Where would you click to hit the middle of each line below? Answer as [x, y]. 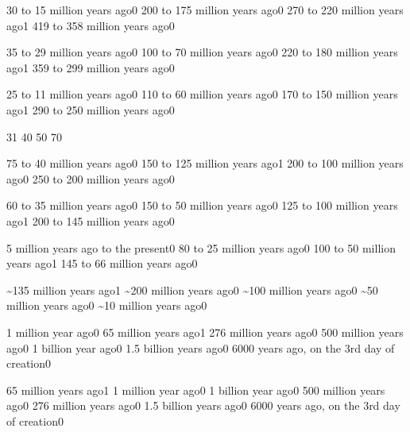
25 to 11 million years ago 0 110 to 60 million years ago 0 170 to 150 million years [202, 94]
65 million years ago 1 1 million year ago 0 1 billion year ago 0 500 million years [196, 390]
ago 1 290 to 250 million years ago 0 [91, 109]
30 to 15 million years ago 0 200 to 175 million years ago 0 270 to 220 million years [205, 10]
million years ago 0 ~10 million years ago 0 [107, 305]
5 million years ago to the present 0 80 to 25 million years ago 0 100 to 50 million [201, 247]
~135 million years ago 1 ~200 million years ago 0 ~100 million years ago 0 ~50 [192, 289]
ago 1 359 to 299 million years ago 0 [91, 67]
